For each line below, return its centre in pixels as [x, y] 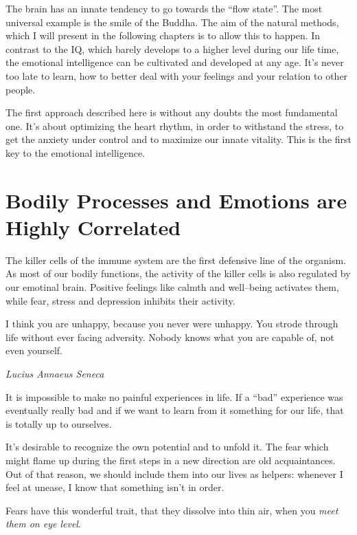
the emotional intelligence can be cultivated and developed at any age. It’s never [175, 62]
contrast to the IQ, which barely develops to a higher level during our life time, [172, 48]
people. [21, 89]
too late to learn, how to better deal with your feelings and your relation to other [177, 75]
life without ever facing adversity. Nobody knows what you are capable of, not [170, 337]
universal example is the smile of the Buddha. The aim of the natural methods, [172, 22]
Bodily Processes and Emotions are [176, 200]
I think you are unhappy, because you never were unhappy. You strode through [172, 324]
